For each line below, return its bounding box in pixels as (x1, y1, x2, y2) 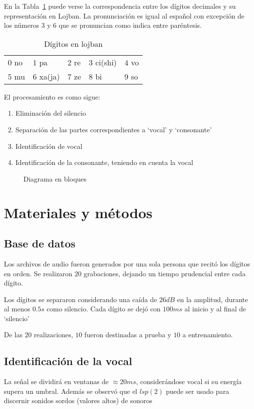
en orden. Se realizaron (4, 268, 73, 278)
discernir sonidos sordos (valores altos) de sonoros (4, 395, 152, 406)
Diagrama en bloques (23, 173, 87, 184)
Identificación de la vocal (4, 353, 132, 368)
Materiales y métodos (4, 202, 152, 222)
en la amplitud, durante (177, 294, 248, 304)
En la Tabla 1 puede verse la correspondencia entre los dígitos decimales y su (4, 1, 236, 11)
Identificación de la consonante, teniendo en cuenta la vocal (15, 157, 193, 167)
